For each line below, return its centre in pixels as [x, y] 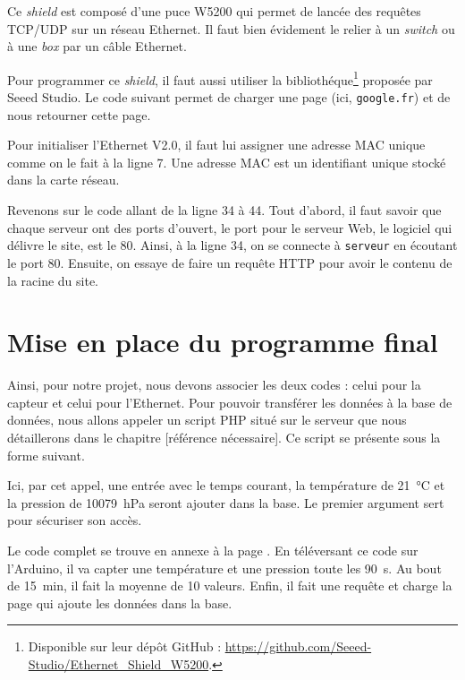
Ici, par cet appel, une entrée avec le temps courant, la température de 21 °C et [226, 485]
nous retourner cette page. [79, 114]
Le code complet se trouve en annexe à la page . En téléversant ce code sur [213, 550]
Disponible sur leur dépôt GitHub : [125, 646]
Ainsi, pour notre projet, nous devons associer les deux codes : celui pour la [214, 385]
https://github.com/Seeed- [298, 646]
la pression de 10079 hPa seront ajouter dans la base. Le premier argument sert [226, 502]
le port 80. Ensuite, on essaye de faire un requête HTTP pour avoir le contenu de [230, 262]
